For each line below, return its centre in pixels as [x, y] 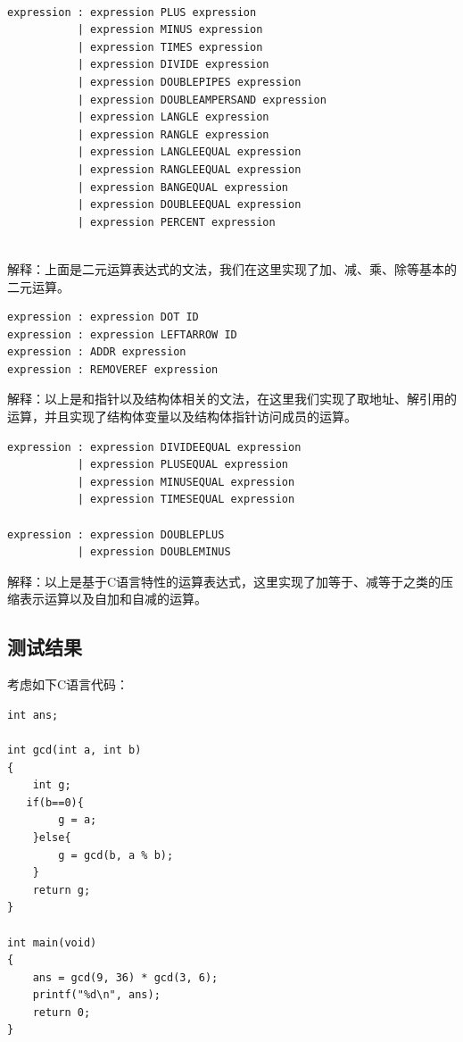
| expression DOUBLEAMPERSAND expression [202, 100]
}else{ [52, 837]
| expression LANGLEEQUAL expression [189, 152]
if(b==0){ [55, 802]
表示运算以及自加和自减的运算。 [113, 599]
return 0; [62, 1012]
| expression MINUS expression [170, 30]
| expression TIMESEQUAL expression [186, 500]
